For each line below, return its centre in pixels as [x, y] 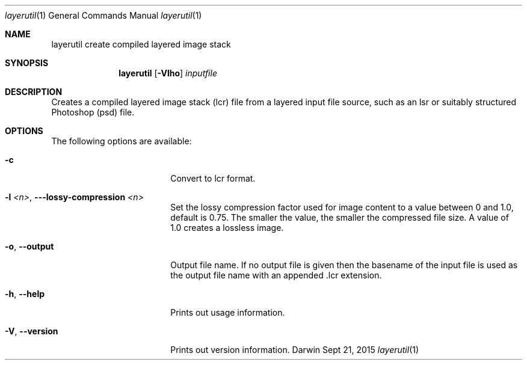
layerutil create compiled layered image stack [141, 44]
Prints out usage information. [228, 312]
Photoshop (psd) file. [93, 112]
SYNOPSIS [27, 63]
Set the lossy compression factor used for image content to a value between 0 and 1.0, [342, 207]
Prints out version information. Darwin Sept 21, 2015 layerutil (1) [295, 350]
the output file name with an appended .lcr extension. [276, 275]
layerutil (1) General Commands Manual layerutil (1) [103, 15]
